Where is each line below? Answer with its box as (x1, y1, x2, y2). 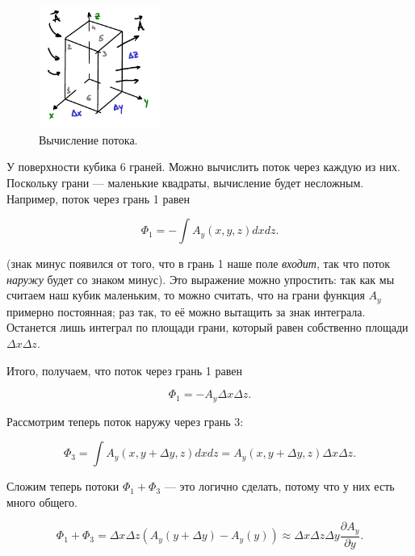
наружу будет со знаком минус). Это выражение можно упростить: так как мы (6, 270, 395, 287)
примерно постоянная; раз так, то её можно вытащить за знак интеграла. (6, 303, 366, 320)
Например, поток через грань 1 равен (6, 190, 190, 207)
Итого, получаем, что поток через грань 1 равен (6, 362, 242, 378)
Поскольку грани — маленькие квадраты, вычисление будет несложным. (6, 173, 364, 190)
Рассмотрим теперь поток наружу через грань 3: (6, 412, 244, 429)
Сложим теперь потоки (6, 478, 119, 495)
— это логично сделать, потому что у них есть (164, 478, 395, 495)
